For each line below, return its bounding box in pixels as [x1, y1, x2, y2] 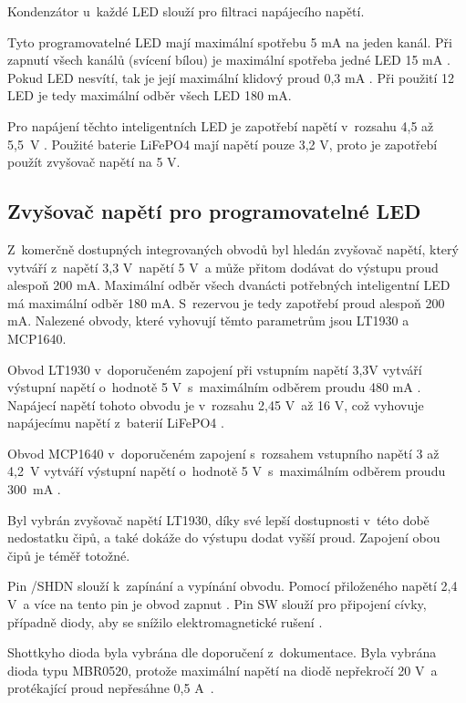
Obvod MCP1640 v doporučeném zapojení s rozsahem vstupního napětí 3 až [7, 443, 440, 462]
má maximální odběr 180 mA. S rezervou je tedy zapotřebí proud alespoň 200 [7, 293, 445, 312]
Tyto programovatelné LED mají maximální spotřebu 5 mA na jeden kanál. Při [7, 32, 452, 51]
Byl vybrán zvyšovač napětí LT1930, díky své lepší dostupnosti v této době [7, 510, 430, 529]
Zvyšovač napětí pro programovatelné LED [7, 197, 421, 225]
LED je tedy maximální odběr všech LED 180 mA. [7, 86, 292, 105]
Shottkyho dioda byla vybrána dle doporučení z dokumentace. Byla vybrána [7, 643, 437, 662]
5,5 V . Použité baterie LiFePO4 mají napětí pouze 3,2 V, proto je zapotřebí [7, 134, 438, 153]
